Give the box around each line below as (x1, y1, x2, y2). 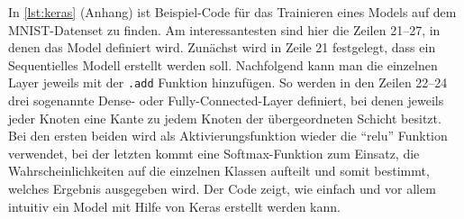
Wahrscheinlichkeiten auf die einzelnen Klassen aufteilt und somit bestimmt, (8, 161, 430, 180)
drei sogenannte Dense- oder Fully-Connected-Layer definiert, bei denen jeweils (8, 91, 444, 110)
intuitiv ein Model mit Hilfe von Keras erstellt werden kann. (8, 196, 341, 215)
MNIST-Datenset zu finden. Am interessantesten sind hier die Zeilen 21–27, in (8, 20, 441, 39)
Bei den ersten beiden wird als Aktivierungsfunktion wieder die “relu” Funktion (8, 126, 448, 145)
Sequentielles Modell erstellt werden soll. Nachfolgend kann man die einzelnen (8, 55, 438, 74)
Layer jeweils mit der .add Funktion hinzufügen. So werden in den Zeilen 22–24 (8, 73, 448, 92)
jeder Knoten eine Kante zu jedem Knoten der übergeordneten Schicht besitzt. (8, 108, 441, 127)
